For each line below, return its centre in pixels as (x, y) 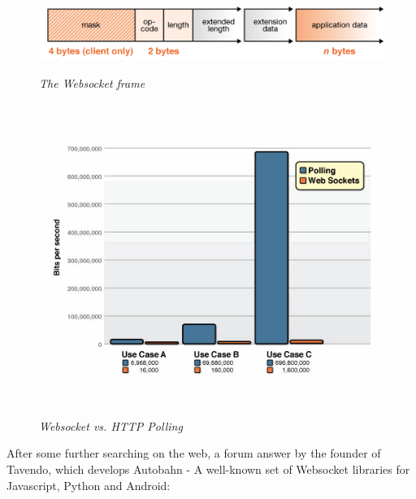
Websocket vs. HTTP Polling (111, 425)
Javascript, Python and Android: (89, 485)
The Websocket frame (92, 82)
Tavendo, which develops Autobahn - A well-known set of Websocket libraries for (208, 469)
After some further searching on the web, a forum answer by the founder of (194, 453)
